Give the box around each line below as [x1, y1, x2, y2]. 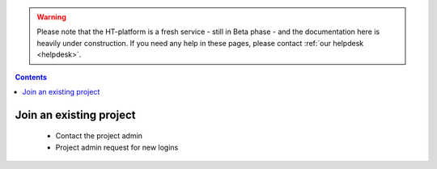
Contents [15, 72, 48, 82]
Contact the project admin [55, 131, 143, 141]
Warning [36, 12, 66, 22]
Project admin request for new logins [55, 142, 179, 152]
